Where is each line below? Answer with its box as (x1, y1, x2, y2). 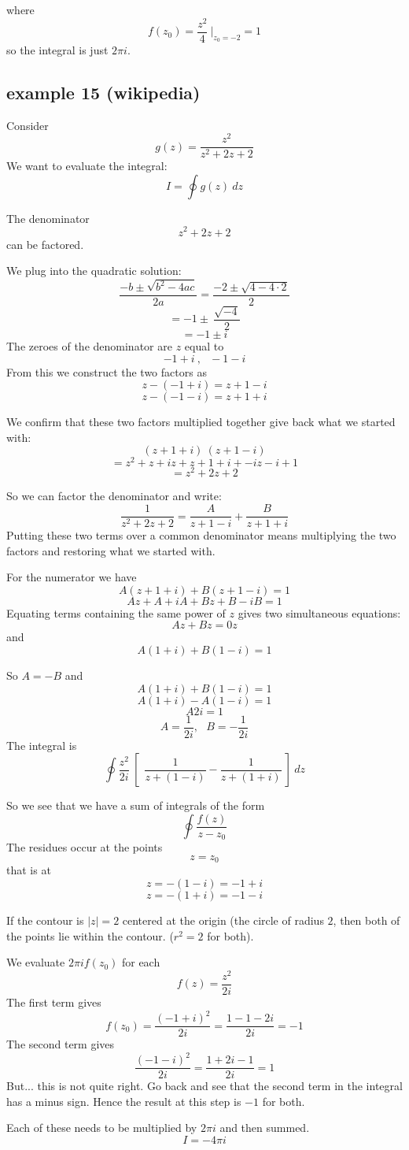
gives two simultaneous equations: (238, 604, 401, 621)
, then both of (333, 912, 400, 929)
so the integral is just (6, 41, 109, 57)
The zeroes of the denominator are (6, 337, 172, 354)
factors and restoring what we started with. (6, 542, 216, 558)
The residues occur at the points (6, 839, 163, 855)
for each (121, 954, 160, 970)
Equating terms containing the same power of (6, 604, 226, 621)
